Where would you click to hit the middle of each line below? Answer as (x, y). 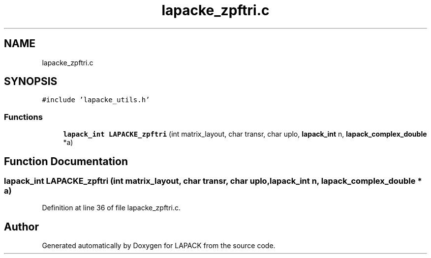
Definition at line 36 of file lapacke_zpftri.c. (111, 208)
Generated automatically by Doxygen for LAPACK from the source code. (159, 246)
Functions (23, 117)
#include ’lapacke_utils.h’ (96, 100)
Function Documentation (66, 161)
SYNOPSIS (31, 82)
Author (21, 227)
